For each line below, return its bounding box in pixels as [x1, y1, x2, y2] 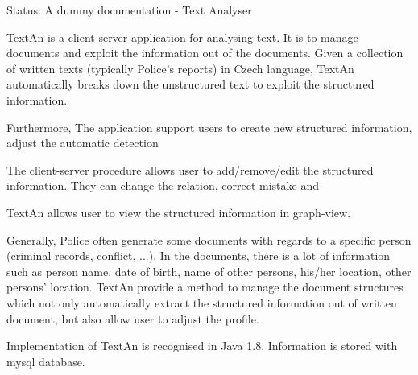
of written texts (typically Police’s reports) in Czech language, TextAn [6, 60, 354, 76]
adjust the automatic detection [6, 134, 159, 151]
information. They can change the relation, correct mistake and [6, 177, 319, 194]
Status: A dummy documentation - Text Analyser [6, 2, 252, 18]
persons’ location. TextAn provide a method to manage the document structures [6, 278, 404, 295]
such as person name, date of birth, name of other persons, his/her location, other [6, 262, 412, 279]
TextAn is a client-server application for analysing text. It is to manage [6, 28, 358, 45]
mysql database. [6, 352, 85, 369]
